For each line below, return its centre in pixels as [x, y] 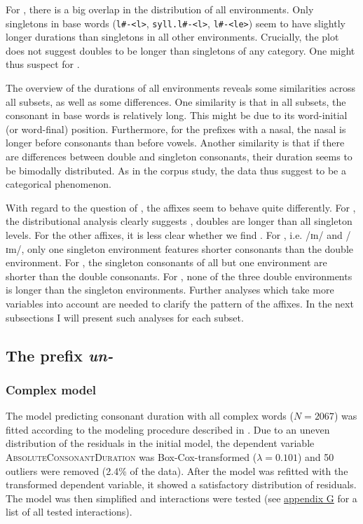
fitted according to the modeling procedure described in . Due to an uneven [168, 429]
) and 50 [316, 456]
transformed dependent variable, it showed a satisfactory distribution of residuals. [181, 484]
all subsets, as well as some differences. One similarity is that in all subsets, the [176, 101]
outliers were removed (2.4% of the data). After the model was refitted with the [177, 470]
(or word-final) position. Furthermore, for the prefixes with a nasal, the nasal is [176, 129]
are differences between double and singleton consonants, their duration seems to [179, 156]
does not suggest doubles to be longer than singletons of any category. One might [180, 50]
